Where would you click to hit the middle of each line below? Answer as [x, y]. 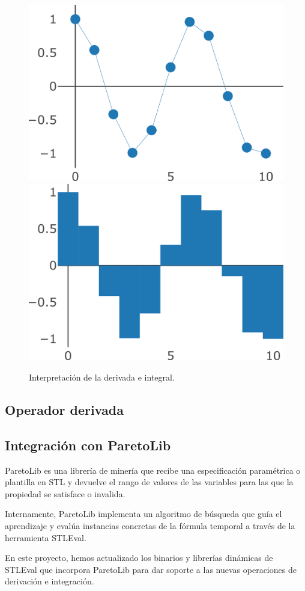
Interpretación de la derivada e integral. [102, 377]
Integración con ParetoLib [88, 445]
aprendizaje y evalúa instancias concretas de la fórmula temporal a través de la [150, 526]
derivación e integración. [50, 581]
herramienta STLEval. [46, 537]
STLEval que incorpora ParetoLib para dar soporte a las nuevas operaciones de [151, 569]
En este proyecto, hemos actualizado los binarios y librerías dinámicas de [139, 558]
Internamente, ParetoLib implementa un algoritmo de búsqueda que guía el [143, 514]
